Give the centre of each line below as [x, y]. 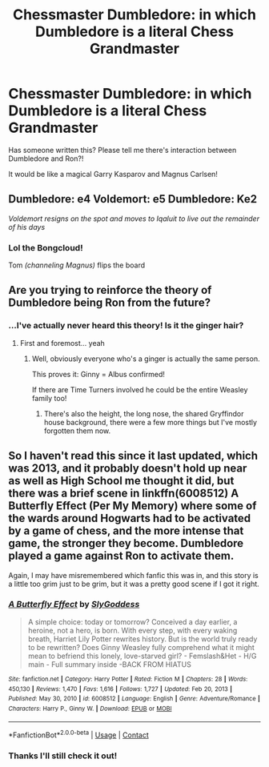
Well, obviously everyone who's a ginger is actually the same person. [146, 359]
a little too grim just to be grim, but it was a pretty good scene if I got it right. [134, 584]
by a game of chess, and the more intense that [126, 531]
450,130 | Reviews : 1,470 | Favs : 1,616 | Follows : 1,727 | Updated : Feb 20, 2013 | [120, 689]
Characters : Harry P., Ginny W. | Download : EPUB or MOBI [90, 709]
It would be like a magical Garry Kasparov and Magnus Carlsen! [113, 174]
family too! [49, 398]
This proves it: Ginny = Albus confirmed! [98, 374]
